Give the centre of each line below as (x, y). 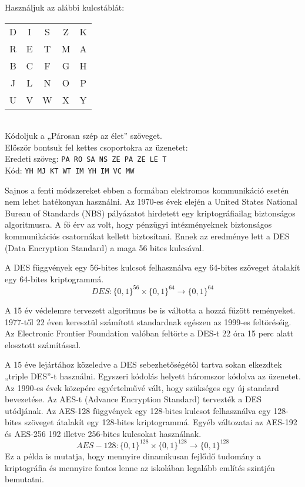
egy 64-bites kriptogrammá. (54, 278)
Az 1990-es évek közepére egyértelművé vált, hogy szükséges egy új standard (142, 387)
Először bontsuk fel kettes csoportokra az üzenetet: (96, 147)
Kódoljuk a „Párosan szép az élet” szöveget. (83, 136)
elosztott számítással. (43, 344)
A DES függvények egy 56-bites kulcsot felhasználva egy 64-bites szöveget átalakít (152, 267)
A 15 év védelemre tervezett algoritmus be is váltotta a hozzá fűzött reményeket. (150, 310)
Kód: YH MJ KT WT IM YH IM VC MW (70, 170)
